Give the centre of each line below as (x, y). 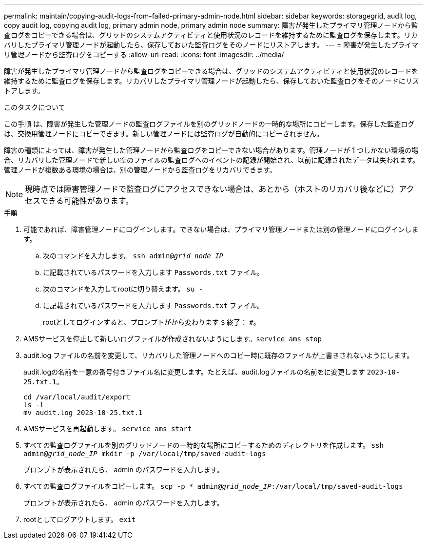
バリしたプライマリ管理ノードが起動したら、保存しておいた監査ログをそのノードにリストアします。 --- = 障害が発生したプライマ (211, 45)
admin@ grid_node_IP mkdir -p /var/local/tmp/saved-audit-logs (145, 454)
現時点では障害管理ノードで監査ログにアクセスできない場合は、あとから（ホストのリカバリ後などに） (212, 189)
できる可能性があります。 (87, 201)
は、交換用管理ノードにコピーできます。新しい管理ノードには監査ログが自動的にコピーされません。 (164, 134)
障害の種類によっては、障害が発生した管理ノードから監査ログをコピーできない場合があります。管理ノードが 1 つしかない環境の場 (211, 150)
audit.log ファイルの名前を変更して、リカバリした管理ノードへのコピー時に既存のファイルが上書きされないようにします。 (219, 355)
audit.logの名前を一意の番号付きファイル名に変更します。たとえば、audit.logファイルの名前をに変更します (194, 372)
